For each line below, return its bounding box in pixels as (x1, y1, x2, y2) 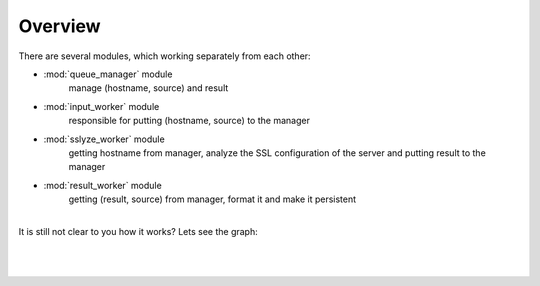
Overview (18, 15, 101, 37)
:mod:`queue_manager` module (43, 68, 173, 80)
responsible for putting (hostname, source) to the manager (68, 115, 310, 127)
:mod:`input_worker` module (43, 100, 160, 112)
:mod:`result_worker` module (43, 179, 162, 191)
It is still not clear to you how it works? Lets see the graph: (18, 225, 259, 237)
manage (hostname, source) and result (68, 82, 229, 94)
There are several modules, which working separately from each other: (18, 50, 311, 62)
